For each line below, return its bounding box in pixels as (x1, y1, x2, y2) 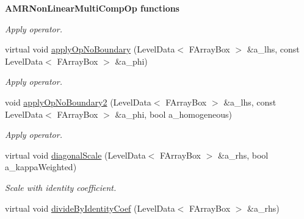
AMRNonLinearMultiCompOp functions (5, 2, 179, 14)
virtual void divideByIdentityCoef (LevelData (5, 201, 175, 214)
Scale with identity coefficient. (5, 181, 117, 193)
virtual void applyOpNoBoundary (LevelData (5, 43, 175, 56)
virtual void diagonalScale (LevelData (5, 148, 146, 161)
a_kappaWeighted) (5, 160, 77, 173)
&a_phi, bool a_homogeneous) (115, 107, 232, 120)
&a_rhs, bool (217, 148, 269, 161)
